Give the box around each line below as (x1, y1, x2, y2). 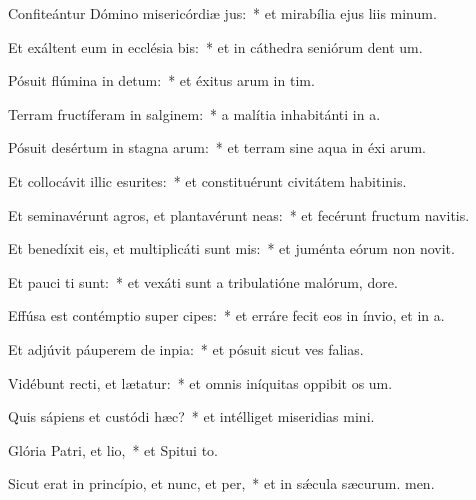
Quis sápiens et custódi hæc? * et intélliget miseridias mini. (8, 406, 375, 427)
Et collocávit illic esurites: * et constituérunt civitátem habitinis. (8, 170, 407, 191)
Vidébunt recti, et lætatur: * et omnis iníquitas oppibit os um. (8, 372, 393, 393)
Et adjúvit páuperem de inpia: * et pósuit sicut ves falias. (8, 338, 364, 359)
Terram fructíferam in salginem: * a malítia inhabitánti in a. (8, 103, 381, 124)
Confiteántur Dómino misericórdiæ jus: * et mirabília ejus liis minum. (8, 3, 437, 23)
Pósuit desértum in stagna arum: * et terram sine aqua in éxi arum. (8, 137, 426, 158)
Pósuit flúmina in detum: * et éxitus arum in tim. (8, 70, 315, 91)
